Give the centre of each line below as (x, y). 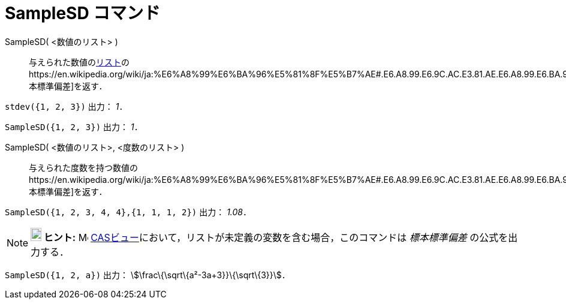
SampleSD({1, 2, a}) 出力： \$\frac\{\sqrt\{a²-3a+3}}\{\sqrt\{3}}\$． (147, 275)
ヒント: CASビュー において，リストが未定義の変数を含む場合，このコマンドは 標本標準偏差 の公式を (276, 237)
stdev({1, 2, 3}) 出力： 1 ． (66, 106)
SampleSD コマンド (83, 13)
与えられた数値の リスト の (79, 62)
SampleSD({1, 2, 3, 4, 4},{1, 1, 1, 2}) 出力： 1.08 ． (128, 212)
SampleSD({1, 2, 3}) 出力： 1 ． (74, 127)
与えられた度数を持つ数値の (83, 167)
